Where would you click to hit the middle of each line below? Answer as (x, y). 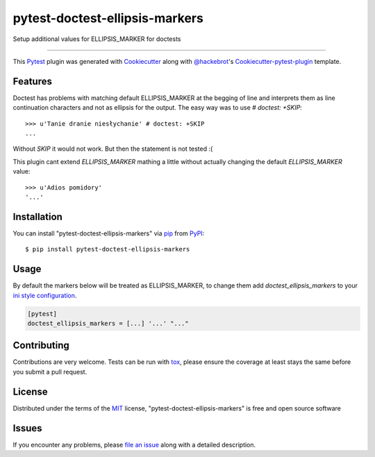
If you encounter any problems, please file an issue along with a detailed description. (134, 444)
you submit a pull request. (50, 372)
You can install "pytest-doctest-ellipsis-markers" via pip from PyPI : (109, 233)
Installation (37, 216)
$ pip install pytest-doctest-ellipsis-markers (108, 249)
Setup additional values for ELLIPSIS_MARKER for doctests (97, 39)
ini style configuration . (45, 295)
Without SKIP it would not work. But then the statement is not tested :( (113, 149)
